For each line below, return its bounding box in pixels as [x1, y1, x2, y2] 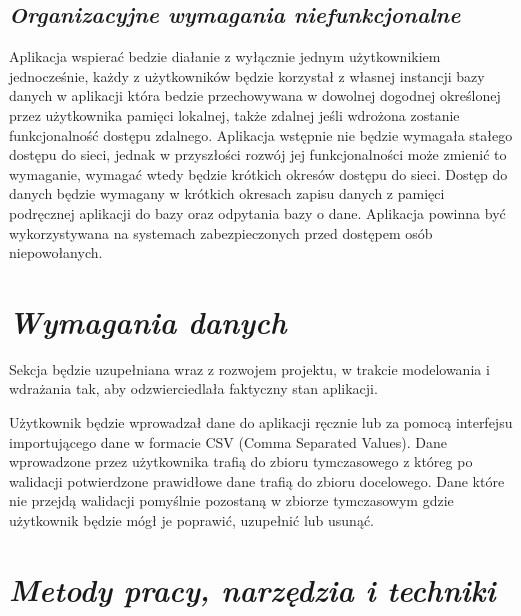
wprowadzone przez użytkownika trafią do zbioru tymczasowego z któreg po [9, 451, 473, 472]
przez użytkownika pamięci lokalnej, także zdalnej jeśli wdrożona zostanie [9, 104, 460, 125]
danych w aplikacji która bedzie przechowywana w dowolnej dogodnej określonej [9, 85, 501, 106]
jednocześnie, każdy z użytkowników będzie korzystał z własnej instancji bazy [9, 65, 485, 86]
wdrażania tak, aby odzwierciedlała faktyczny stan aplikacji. [9, 378, 378, 399]
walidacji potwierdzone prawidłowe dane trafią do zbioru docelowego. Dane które [9, 470, 505, 491]
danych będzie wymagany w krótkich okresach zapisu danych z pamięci [9, 183, 445, 204]
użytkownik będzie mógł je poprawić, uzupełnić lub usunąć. [9, 510, 374, 531]
